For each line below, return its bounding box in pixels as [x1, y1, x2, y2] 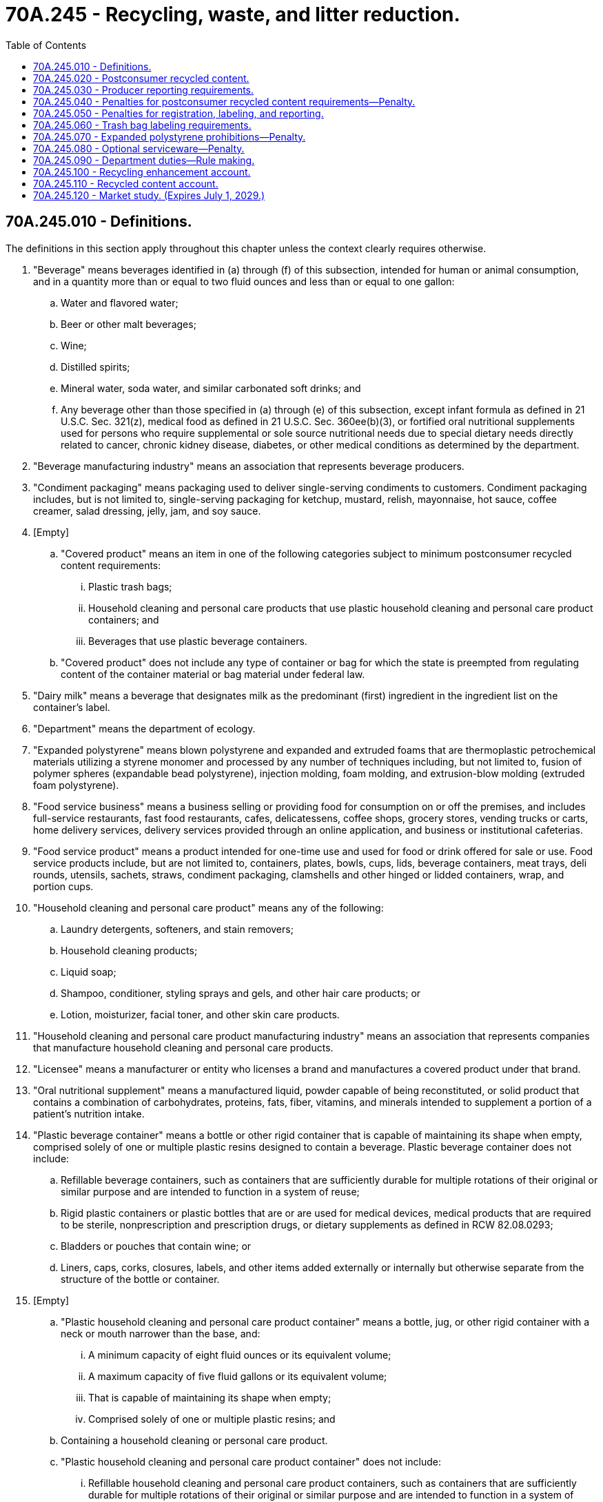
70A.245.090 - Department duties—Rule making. [33, 154, 255, 166]
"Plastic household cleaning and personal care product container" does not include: [61, 1455, 441, 1468]
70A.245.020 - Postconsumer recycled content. [33, 72, 249, 84]
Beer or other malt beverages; [61, 318, 196, 330]
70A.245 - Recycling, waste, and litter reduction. [6, 3, 460, 26]
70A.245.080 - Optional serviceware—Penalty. [33, 142, 245, 154]
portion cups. [33, 880, 94, 892]
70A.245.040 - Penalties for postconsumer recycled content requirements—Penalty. [33, 95, 416, 107]
